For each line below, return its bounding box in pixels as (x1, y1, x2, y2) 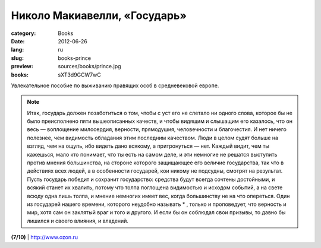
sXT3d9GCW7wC (58, 71, 101, 78)
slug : (11, 54, 24, 62)
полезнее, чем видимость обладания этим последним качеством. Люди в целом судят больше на (27, 134, 279, 141)
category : (11, 30, 36, 37)
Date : (11, 37, 25, 44)
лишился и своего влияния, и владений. (27, 217, 129, 224)
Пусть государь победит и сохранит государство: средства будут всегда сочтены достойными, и (27, 176, 275, 183)
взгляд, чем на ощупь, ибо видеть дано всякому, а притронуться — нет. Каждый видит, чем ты (27, 142, 270, 150)
